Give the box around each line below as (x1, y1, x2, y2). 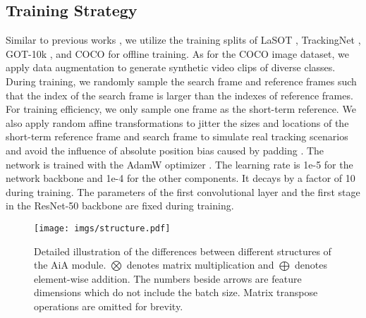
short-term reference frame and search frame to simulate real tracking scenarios (6, 129, 348, 144)
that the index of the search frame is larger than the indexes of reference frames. (6, 87, 353, 102)
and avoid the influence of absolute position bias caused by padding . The (6, 142, 324, 157)
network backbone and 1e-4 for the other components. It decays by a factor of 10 (6, 171, 355, 185)
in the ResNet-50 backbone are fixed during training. (6, 198, 234, 213)
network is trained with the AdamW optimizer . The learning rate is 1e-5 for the (6, 157, 353, 171)
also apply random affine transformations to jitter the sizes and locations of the (6, 115, 349, 130)
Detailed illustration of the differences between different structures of (34, 243, 331, 258)
